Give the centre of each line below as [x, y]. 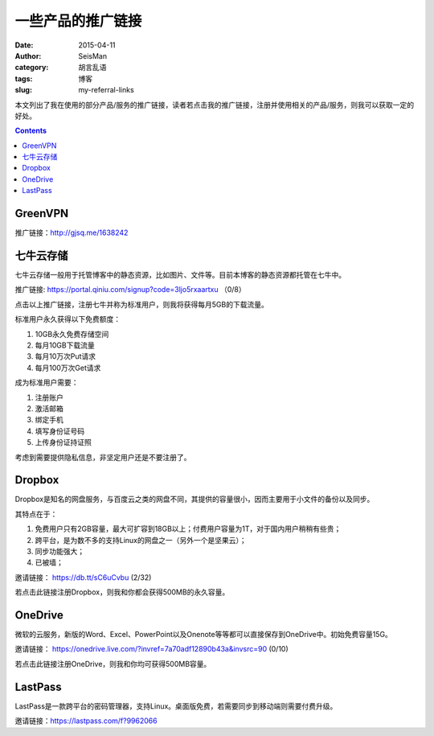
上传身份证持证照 [63, 442]
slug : [23, 90]
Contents [31, 131]
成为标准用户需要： [47, 383]
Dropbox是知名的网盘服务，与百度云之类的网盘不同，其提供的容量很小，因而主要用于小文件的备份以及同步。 [194, 500]
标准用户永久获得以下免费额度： [68, 319]
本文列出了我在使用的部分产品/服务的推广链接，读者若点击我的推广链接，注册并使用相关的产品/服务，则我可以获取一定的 [215, 105]
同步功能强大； [59, 551]
